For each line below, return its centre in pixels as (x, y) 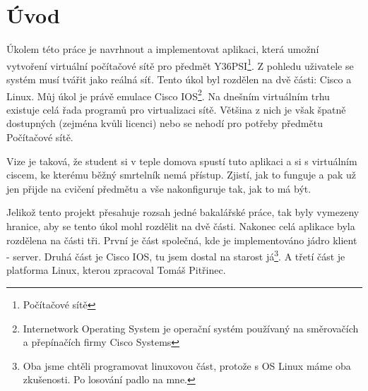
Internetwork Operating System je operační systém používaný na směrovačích (191, 328)
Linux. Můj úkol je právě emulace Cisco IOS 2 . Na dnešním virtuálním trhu (168, 95)
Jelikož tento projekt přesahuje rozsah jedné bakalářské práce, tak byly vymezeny (183, 212)
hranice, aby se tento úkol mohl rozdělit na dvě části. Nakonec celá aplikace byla (181, 225)
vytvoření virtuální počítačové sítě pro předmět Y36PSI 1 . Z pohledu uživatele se (180, 64)
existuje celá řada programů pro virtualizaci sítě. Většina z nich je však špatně (176, 109)
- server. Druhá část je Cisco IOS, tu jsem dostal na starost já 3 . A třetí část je (176, 255)
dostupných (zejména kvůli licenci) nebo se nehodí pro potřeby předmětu (165, 123)
